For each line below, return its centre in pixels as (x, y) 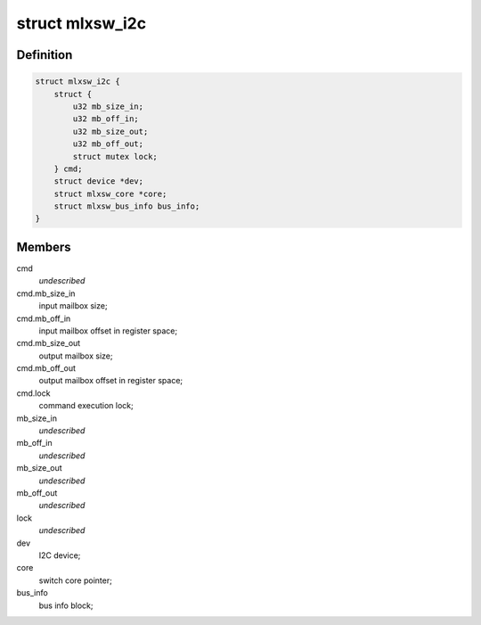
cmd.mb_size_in (46, 293)
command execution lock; (86, 406)
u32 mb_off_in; (106, 119)
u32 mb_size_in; (108, 106)
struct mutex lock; (115, 156)
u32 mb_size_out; (110, 131)
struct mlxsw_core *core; (110, 193)
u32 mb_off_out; (108, 144)
